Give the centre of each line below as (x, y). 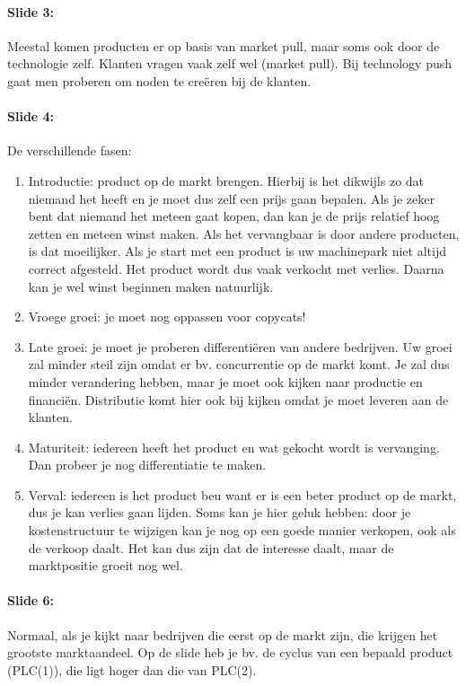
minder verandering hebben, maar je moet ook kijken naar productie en (225, 381)
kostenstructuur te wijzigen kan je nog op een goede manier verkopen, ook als (242, 530)
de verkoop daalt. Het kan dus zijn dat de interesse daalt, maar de (211, 547)
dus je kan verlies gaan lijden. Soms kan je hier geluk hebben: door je (220, 512)
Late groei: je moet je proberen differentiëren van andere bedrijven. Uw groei (240, 346)
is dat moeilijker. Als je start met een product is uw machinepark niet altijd (237, 251)
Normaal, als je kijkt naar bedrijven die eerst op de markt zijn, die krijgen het (223, 634)
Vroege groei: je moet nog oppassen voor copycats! (167, 317)
